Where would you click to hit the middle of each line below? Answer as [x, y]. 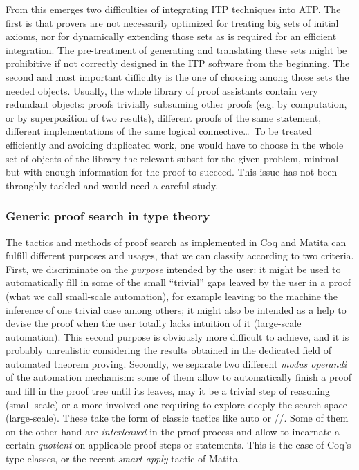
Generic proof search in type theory [108, 216]
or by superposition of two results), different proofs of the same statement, [164, 117]
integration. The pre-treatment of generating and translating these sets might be [176, 49]
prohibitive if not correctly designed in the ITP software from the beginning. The [178, 63]
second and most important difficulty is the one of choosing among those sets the [177, 76]
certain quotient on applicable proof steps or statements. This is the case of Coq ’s [178, 445]
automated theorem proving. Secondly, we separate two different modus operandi [176, 363]
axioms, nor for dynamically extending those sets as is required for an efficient [171, 36]
